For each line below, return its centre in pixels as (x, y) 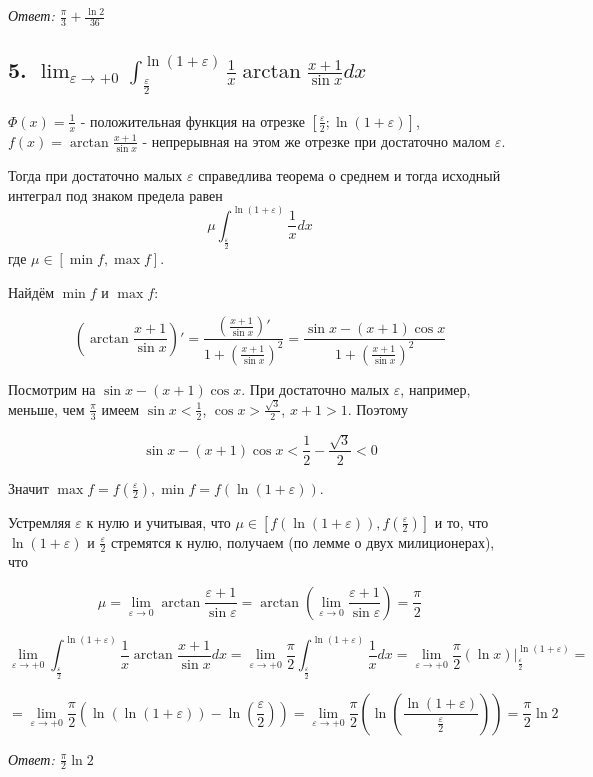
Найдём (31, 291)
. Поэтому (378, 408)
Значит (28, 487)
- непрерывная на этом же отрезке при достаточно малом (316, 140)
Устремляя (39, 521)
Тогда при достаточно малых (95, 175)
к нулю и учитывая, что (158, 521)
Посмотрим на (52, 388)
